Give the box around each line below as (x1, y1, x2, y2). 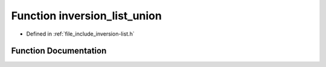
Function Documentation (11, 46, 107, 56)
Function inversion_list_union (11, 9, 162, 22)
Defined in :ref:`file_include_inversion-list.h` (26, 30, 135, 37)
